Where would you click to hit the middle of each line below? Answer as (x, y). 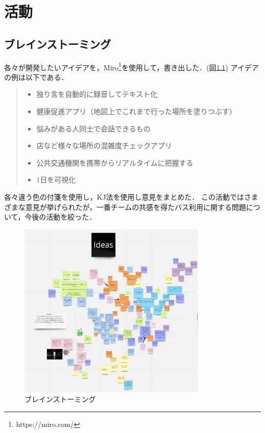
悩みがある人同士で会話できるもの (94, 128)
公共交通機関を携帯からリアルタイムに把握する (115, 162)
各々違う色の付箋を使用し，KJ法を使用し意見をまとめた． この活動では (124, 196)
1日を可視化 (56, 180)
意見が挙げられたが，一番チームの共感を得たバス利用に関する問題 (136, 207)
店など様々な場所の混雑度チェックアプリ (104, 145)
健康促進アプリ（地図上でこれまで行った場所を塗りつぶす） (136, 111)
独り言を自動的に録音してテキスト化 (97, 94)
